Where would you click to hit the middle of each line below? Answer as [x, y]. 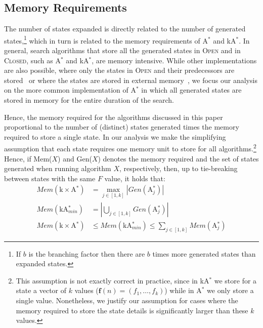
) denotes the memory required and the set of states [178, 158]
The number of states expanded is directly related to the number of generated [125, 29]
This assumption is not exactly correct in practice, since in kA [113, 280]
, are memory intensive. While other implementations [174, 60]
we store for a [235, 280]
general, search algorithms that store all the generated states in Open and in [122, 50]
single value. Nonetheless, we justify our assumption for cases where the [127, 300]
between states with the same [50, 178]
